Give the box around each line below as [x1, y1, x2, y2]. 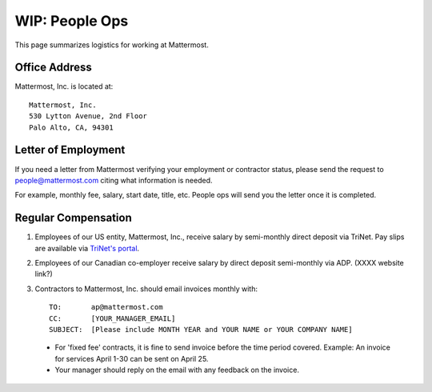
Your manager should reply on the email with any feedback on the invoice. [54, 365, 300, 375]
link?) [34, 269, 53, 279]
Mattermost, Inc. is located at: [14, 82, 114, 91]
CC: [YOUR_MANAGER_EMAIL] [49, 314, 176, 323]
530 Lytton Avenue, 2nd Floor [29, 112, 148, 121]
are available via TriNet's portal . [34, 243, 140, 253]
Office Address [14, 61, 92, 74]
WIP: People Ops [14, 12, 129, 30]
